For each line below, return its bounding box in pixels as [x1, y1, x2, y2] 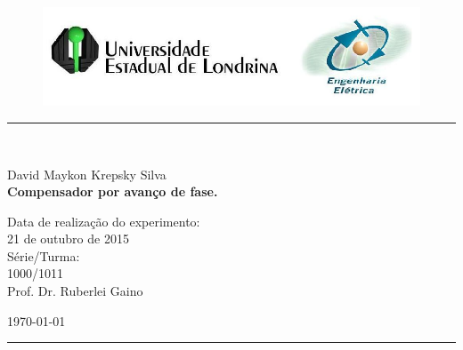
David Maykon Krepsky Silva [7, 164, 167, 183]
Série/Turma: [7, 246, 80, 265]
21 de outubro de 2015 [7, 229, 129, 248]
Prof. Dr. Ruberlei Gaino [7, 282, 143, 300]
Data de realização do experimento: [7, 211, 200, 230]
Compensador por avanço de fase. [7, 182, 218, 201]
